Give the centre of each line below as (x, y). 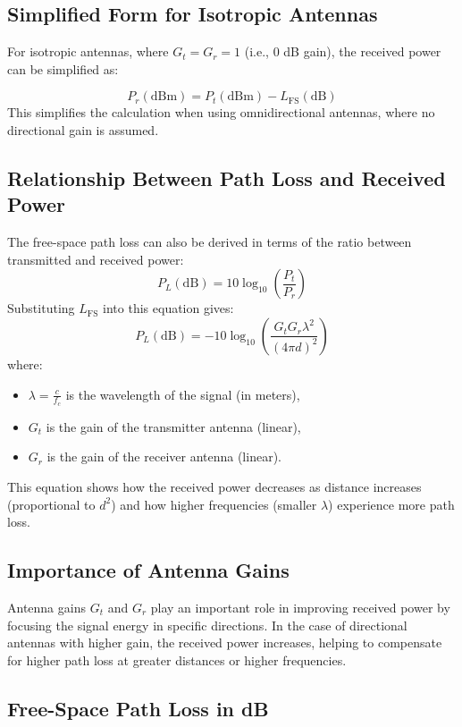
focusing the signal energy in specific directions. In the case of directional (207, 625)
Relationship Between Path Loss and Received (227, 178)
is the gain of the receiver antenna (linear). (164, 456)
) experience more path (391, 504)
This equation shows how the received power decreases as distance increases (214, 486)
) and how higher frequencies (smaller (214, 504)
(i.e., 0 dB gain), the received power (343, 51)
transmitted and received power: (96, 259)
